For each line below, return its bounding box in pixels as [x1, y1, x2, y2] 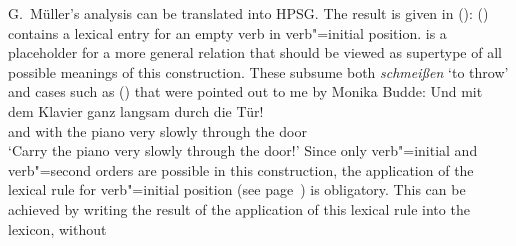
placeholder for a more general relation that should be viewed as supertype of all [8, 42, 502, 63]
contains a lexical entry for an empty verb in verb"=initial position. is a [8, 22, 447, 43]
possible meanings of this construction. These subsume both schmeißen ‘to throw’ [8, 61, 509, 82]
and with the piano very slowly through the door [8, 120, 307, 141]
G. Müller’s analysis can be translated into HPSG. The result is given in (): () [8, 3, 489, 23]
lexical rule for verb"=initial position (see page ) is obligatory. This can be [8, 179, 466, 200]
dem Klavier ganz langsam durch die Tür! [8, 100, 264, 121]
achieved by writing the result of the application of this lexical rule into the [8, 198, 470, 219]
